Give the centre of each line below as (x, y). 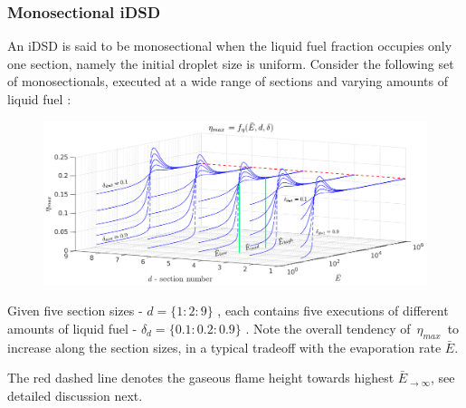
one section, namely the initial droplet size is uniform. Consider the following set (231, 63)
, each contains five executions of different (333, 311)
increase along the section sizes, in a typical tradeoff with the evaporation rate (224, 347)
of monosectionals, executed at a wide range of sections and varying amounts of (228, 81)
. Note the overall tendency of (328, 328)
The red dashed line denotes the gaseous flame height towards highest (201, 378)
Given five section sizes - (75, 311)
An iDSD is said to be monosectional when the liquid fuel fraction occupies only (230, 46)
